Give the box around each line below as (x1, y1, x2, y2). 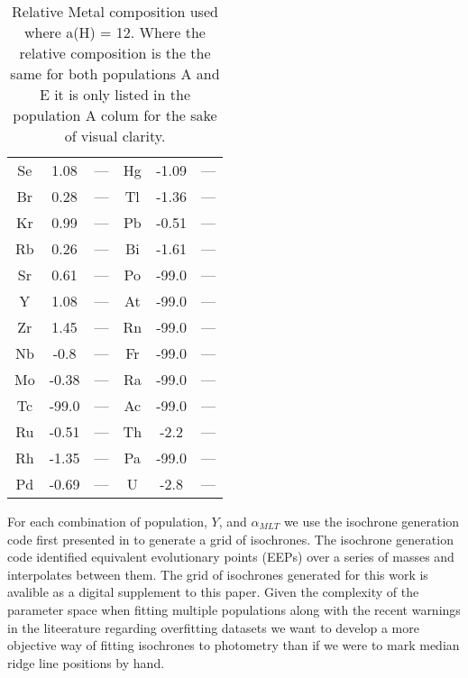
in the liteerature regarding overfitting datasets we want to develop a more (7, 618, 419, 637)
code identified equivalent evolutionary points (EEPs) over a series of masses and (7, 547, 454, 566)
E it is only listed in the (39, 84, 191, 105)
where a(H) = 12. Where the (24, 22, 206, 42)
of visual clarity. (64, 125, 166, 146)
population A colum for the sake (13, 105, 217, 125)
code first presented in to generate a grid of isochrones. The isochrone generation (7, 529, 454, 548)
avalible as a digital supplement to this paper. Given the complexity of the (7, 582, 419, 601)
